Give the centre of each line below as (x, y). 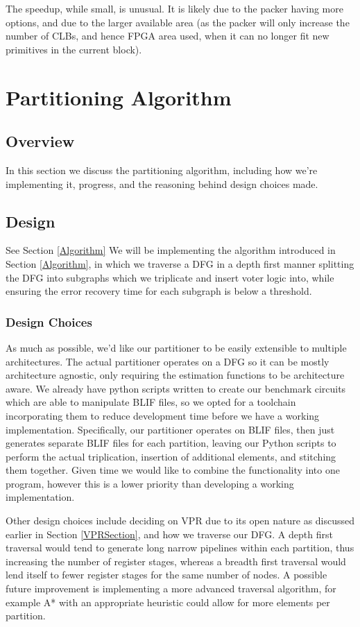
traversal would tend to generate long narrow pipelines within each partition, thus (180, 548)
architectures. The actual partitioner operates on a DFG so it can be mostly (168, 361)
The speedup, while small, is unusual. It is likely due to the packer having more (174, 8)
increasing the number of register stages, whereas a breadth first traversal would (176, 561)
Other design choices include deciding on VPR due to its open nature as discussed (180, 521)
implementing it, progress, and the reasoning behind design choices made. (162, 183)
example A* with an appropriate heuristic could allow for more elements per (168, 602)
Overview (40, 141)
